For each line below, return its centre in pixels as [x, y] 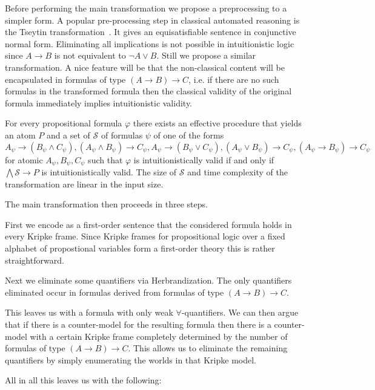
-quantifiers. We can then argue [240, 312]
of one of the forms [189, 135]
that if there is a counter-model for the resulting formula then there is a [138, 324]
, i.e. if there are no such [234, 79]
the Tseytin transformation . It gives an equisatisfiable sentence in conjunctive [151, 32]
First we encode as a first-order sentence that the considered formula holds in [148, 224]
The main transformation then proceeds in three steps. [106, 204]
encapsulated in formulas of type [65, 79]
